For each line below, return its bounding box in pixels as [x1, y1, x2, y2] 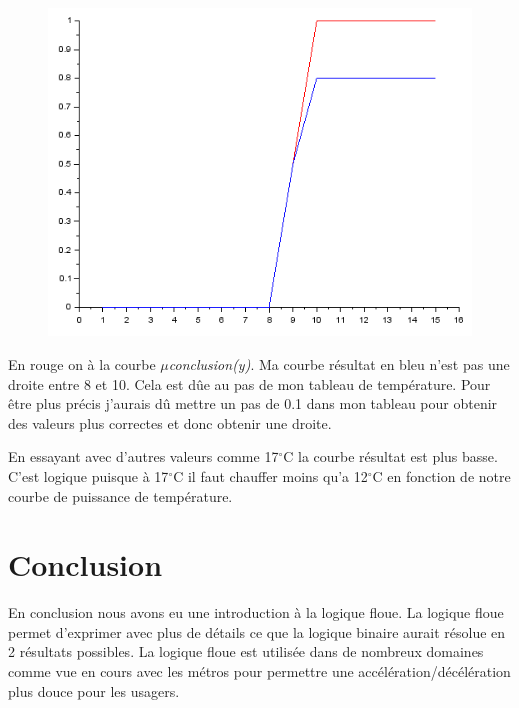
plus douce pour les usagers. [8, 680, 180, 701]
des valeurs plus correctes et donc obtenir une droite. [8, 412, 332, 433]
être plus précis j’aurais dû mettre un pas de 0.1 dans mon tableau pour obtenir [8, 393, 498, 414]
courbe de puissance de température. [8, 485, 233, 506]
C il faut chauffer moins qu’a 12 [173, 465, 368, 486]
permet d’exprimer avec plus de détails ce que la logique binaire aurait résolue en [8, 621, 506, 642]
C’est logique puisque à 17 [8, 465, 169, 486]
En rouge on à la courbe [8, 353, 156, 374]
